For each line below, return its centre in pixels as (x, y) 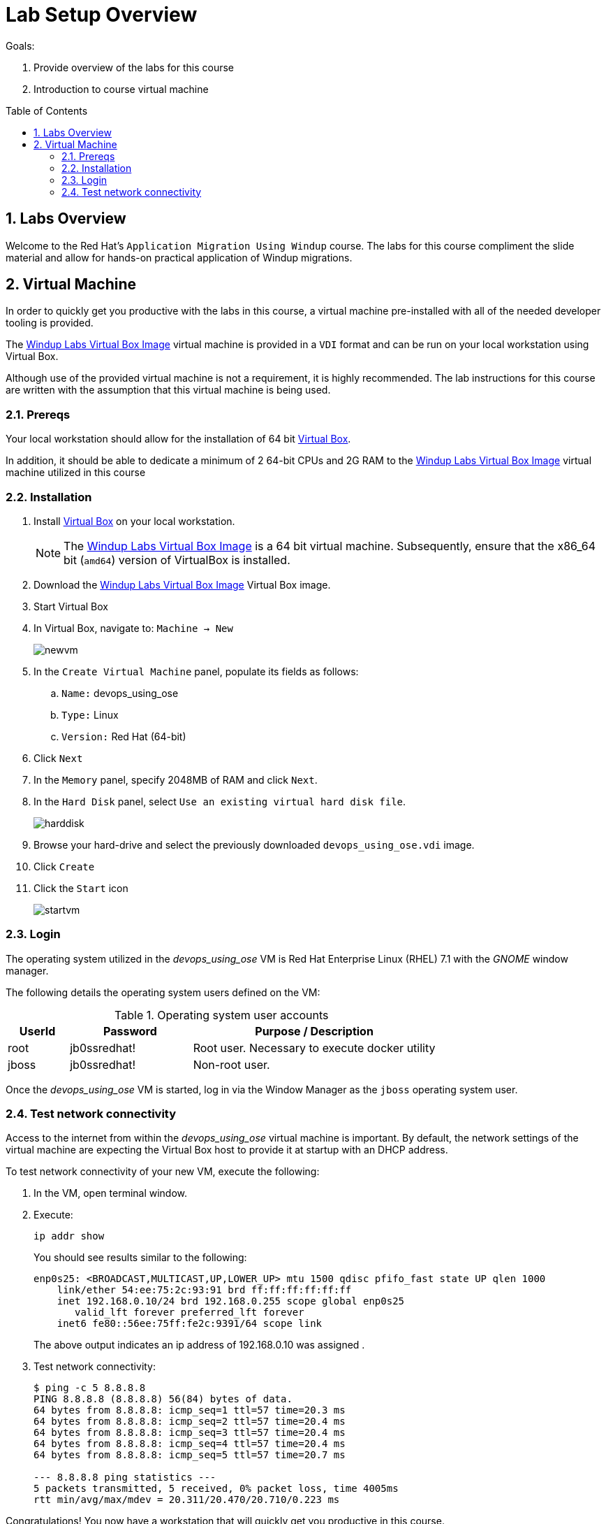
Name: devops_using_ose (120, 693)
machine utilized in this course (76, 473)
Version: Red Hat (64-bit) (124, 736)
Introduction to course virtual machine (121, 89)
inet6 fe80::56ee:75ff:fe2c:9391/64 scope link (190, 1324)
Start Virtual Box (71, 606)
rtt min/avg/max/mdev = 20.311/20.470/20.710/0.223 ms (187, 1500)
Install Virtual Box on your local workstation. (134, 521)
